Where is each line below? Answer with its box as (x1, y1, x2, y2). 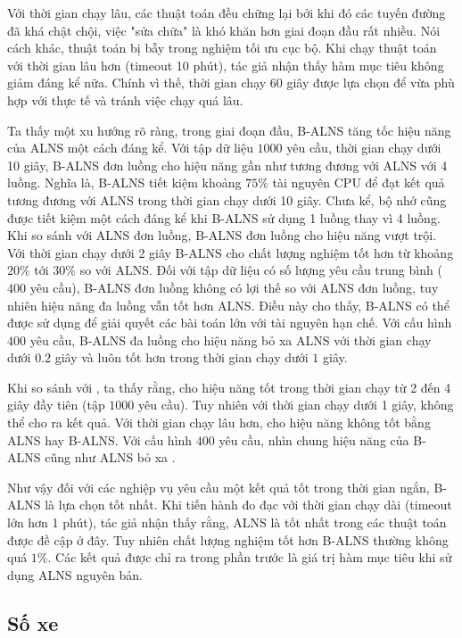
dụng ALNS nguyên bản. (7, 565, 143, 584)
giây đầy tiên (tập (7, 395, 105, 414)
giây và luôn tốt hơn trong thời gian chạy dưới (54, 348, 309, 367)
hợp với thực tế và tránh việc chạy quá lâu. (7, 90, 243, 109)
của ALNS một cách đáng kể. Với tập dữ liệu (7, 138, 253, 157)
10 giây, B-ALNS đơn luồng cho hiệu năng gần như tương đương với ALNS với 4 (7, 155, 448, 174)
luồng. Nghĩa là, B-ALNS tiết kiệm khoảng (7, 173, 242, 192)
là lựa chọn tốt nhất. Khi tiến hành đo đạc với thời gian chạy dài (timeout (45, 495, 452, 514)
